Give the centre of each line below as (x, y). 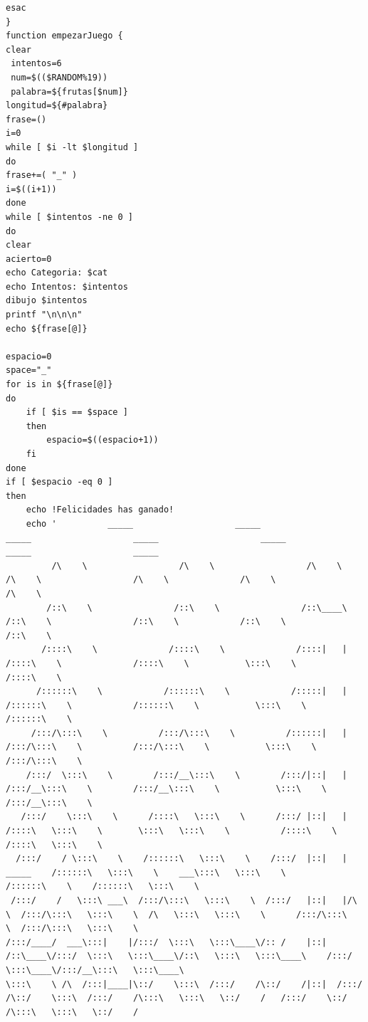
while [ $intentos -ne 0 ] (69, 217)
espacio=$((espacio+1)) (102, 440)
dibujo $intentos (47, 301)
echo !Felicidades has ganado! (100, 510)
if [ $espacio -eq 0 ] (59, 482)
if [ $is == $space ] (77, 412)
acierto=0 (29, 259)
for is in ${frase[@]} (59, 385)
